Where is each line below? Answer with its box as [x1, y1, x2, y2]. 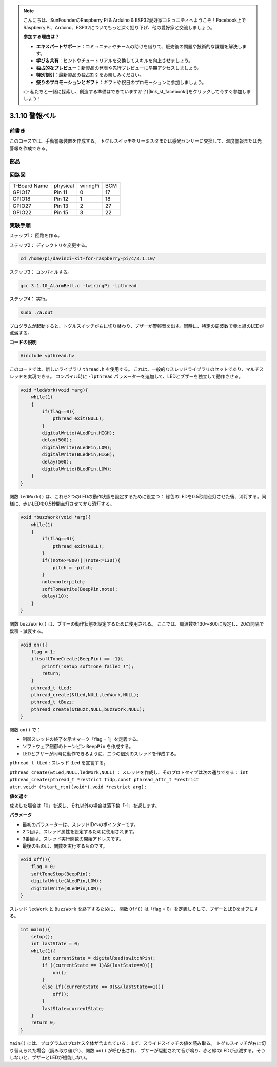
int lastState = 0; [31, 941, 81, 947]
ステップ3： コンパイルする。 [9, 269, 72, 275]
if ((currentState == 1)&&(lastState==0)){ [42, 962, 153, 969]
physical [54, 182, 74, 189]
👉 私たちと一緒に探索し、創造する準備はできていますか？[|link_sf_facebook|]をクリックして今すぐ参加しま [23, 88, 251, 94]
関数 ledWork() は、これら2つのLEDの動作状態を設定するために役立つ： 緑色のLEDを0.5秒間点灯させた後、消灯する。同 [9, 493, 266, 499]
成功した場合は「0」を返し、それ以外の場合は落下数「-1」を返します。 [9, 802, 160, 809]
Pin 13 [54, 202, 69, 209]
